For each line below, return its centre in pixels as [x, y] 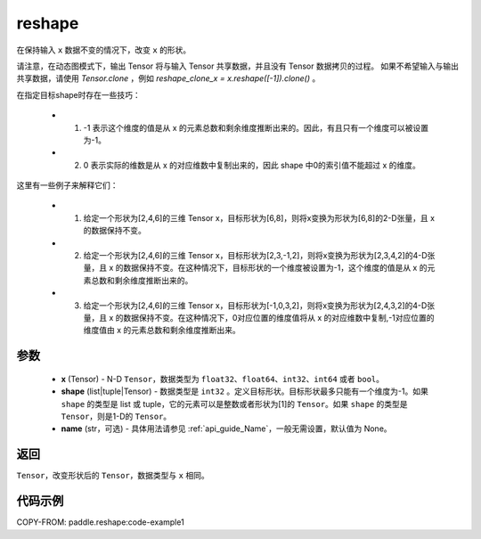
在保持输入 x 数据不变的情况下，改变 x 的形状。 [104, 50]
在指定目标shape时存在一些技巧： [79, 94]
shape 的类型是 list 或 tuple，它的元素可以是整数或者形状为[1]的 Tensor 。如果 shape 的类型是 [235, 404]
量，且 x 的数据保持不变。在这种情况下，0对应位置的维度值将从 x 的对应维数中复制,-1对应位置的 [259, 317]
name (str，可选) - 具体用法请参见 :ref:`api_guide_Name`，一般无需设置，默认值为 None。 [226, 429]
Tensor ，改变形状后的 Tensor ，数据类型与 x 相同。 [113, 476]
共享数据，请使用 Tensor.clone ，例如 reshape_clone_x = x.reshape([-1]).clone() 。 [168, 78]
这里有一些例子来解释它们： [67, 185]
